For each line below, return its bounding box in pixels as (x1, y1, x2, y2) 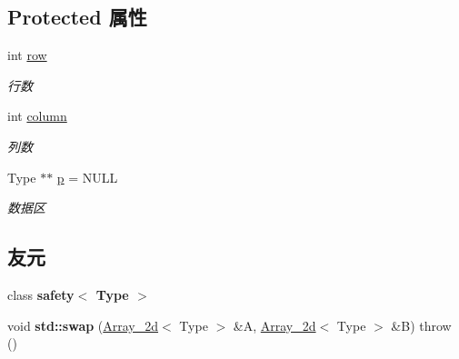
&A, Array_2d (233, 315, 316, 334)
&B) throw (391, 315, 452, 334)
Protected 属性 (7, 3, 147, 31)
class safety (7, 284, 75, 304)
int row (7, 45, 47, 65)
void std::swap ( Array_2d (7, 315, 159, 334)
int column (7, 106, 67, 125)
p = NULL (56, 167, 118, 186)
